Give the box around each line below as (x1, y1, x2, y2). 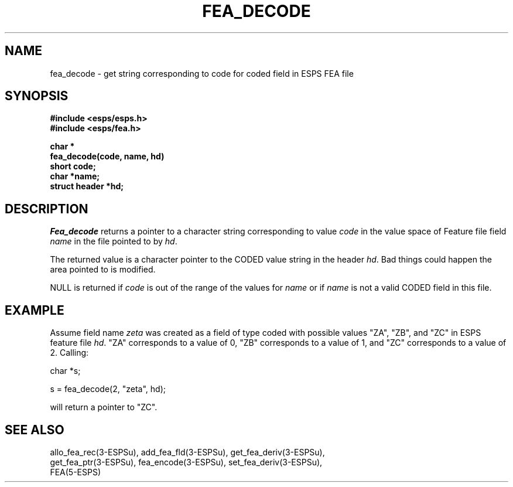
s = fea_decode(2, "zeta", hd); (50, 384, 166, 394)
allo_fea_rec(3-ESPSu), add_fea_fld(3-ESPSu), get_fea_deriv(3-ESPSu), (50, 447, 325, 457)
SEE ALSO (5, 422, 64, 437)
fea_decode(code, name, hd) (50, 151, 165, 162)
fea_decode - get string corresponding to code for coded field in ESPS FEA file (50, 68, 354, 79)
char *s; (50, 366, 81, 376)
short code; (50, 161, 96, 172)
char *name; (50, 171, 100, 182)
